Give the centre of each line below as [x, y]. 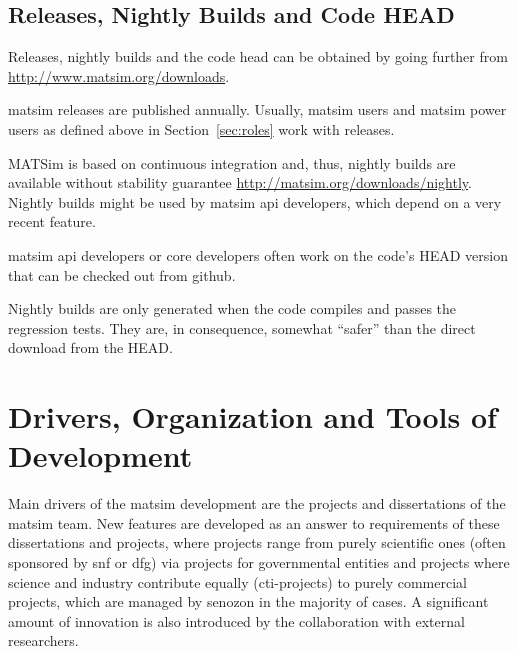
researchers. [43, 640]
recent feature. [52, 221]
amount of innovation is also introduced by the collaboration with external [236, 620]
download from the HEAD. [90, 347]
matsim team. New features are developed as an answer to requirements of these [254, 522]
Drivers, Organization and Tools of [252, 416]
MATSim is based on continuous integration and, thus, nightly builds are [232, 162]
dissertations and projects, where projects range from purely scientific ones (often [257, 542]
